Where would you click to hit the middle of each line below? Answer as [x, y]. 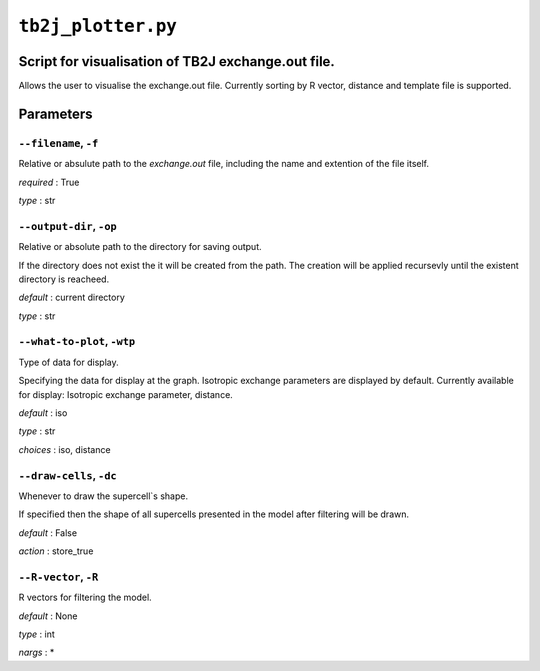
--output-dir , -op [67, 226]
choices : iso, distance [64, 449]
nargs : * [36, 652]
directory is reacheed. [64, 279]
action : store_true [56, 551]
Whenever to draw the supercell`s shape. [103, 496]
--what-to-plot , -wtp [77, 342]
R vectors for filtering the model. [85, 597]
